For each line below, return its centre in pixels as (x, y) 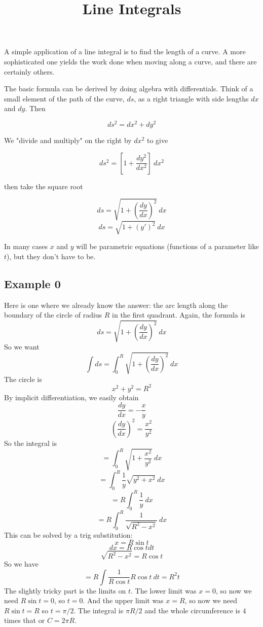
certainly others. (29, 71)
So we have (21, 563)
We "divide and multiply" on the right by (68, 140)
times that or (25, 620)
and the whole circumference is (192, 610)
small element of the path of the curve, (64, 98)
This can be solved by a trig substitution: (68, 534)
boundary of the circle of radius (53, 315)
